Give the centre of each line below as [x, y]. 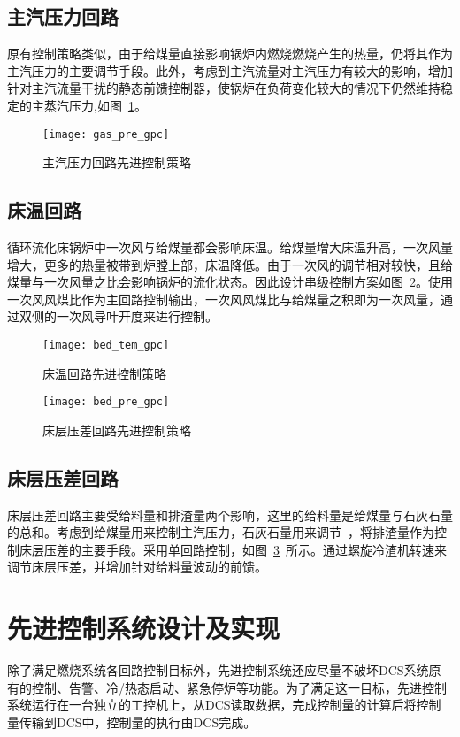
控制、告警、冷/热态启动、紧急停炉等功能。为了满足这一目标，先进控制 [239, 687]
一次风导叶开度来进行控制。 [137, 316]
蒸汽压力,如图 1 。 [95, 105]
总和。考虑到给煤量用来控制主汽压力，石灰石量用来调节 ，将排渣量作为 [226, 532]
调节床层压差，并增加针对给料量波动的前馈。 [137, 567]
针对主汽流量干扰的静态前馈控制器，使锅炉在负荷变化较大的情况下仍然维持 [224, 88]
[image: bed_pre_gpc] [106, 402]
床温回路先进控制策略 [104, 373]
